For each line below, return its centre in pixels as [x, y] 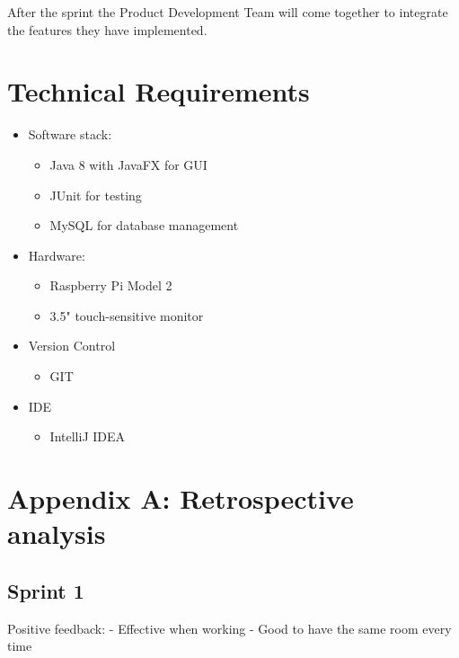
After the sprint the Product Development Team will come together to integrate [228, 12]
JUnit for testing [96, 195]
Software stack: [70, 134]
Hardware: [57, 255]
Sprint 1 [46, 590]
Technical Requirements [159, 91]
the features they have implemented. [107, 29]
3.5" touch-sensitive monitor [127, 315]
